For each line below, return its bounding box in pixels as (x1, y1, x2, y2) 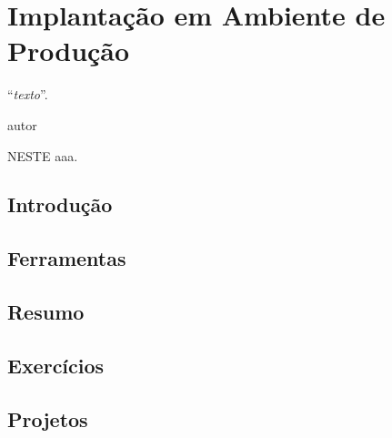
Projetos (7, 404, 88, 433)
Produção (7, 32, 130, 69)
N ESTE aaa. (7, 146, 78, 165)
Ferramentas (7, 244, 126, 272)
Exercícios (7, 351, 105, 379)
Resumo (7, 298, 85, 326)
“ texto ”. (7, 85, 48, 104)
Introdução (7, 190, 113, 219)
